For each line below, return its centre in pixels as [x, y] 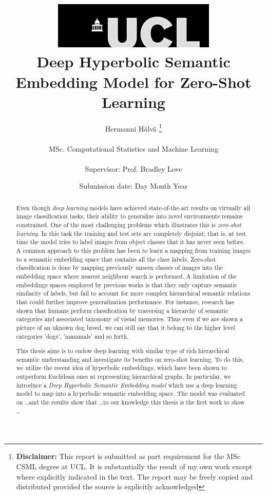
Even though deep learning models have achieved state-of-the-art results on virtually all [133, 207]
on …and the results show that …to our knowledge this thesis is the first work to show [130, 402]
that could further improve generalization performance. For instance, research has [125, 301]
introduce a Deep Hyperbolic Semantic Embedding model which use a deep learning [127, 385]
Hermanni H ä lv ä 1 [133, 127]
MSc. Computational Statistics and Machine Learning [133, 148]
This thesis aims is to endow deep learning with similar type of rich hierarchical [123, 351]
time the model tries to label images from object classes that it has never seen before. [130, 242]
